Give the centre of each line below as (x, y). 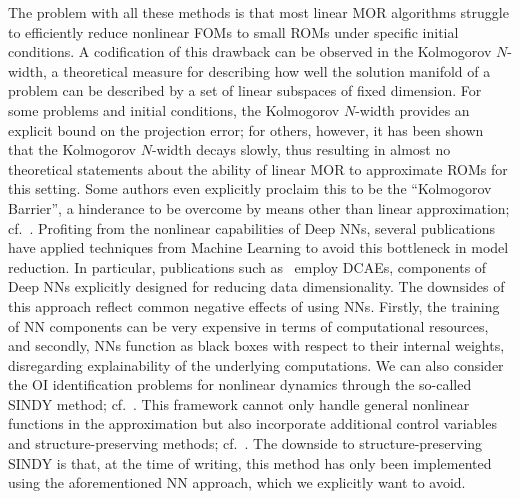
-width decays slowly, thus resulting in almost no (301, 149)
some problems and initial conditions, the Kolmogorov (174, 109)
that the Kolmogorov (72, 149)
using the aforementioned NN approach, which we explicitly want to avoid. (237, 482)
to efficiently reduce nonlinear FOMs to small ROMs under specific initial (233, 31)
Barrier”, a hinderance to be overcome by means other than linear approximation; (259, 207)
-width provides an (412, 109)
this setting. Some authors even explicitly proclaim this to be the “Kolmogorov (250, 188)
